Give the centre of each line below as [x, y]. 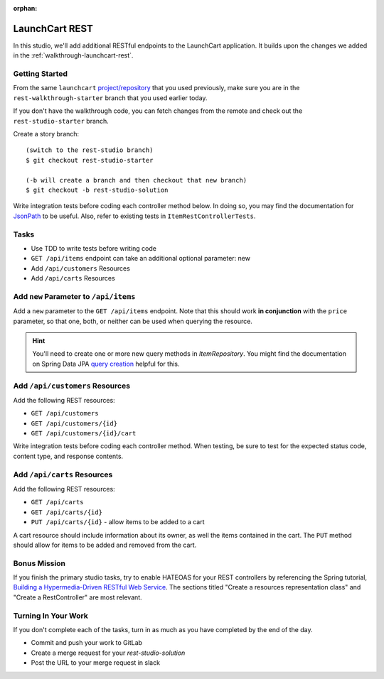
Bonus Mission [39, 563]
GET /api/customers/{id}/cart [84, 434]
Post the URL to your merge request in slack [95, 663]
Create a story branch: [46, 134]
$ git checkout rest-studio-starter [90, 160]
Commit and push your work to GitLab [86, 643]
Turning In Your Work [50, 616]
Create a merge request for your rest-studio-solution [108, 653]
